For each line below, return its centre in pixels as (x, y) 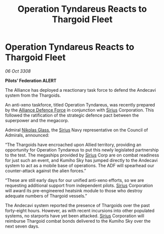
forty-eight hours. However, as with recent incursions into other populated (80, 210)
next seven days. (22, 226)
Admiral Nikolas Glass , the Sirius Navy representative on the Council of (77, 130)
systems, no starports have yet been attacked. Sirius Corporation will (75, 216)
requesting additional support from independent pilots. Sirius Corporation (79, 185)
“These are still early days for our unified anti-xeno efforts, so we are (75, 180)
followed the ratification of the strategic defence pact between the (72, 115)
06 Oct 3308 (18, 71)
